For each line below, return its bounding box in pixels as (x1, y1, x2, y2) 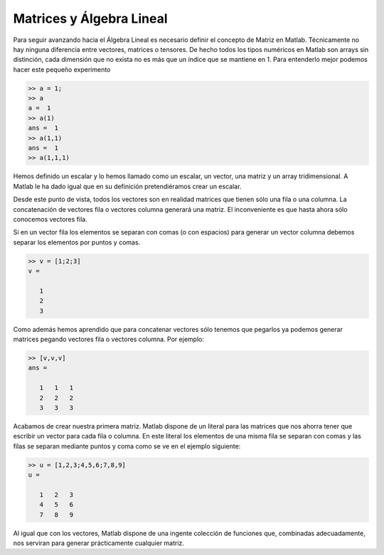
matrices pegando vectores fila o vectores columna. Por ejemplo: (13, 335, 204, 344)
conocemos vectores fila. (13, 215, 88, 223)
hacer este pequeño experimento (13, 65, 111, 74)
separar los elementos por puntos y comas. (13, 238, 141, 247)
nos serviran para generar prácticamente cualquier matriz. (13, 539, 185, 547)
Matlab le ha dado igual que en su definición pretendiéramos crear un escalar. (13, 182, 242, 190)
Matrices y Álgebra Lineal (13, 11, 168, 26)
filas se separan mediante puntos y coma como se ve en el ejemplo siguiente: (13, 441, 241, 451)
